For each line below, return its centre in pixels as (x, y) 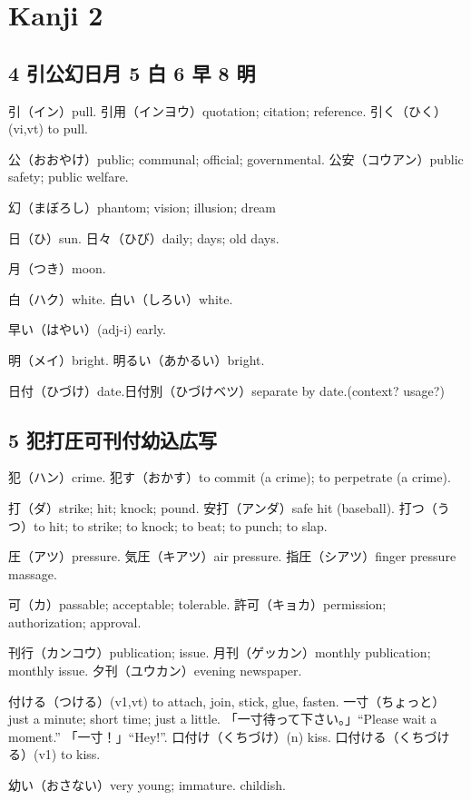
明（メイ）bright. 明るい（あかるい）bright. (137, 359)
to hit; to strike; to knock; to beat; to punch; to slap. (180, 525)
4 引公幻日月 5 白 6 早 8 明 (132, 72)
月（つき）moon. (57, 268)
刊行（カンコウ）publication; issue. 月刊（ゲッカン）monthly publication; (220, 652)
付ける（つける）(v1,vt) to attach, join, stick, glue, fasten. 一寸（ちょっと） (227, 701)
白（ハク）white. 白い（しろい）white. (121, 298)
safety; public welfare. (69, 177)
